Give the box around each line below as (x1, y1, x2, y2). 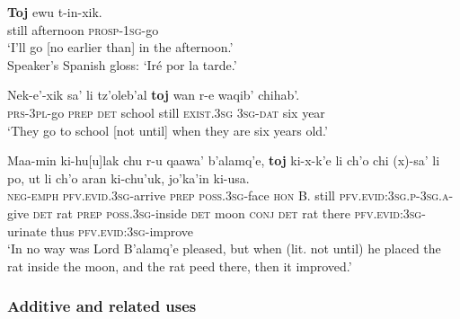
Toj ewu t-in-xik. (7, 3, 102, 21)
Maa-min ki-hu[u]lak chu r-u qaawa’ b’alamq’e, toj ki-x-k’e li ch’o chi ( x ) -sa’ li (7, 151, 440, 170)
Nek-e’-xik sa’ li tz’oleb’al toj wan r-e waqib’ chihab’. (7, 85, 300, 104)
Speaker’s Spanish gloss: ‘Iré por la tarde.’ (7, 55, 237, 74)
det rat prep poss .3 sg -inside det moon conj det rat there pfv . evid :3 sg (32, 203, 422, 222)
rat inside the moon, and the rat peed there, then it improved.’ (7, 256, 352, 275)
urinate (7, 221, 47, 240)
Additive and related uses (7, 295, 197, 317)
